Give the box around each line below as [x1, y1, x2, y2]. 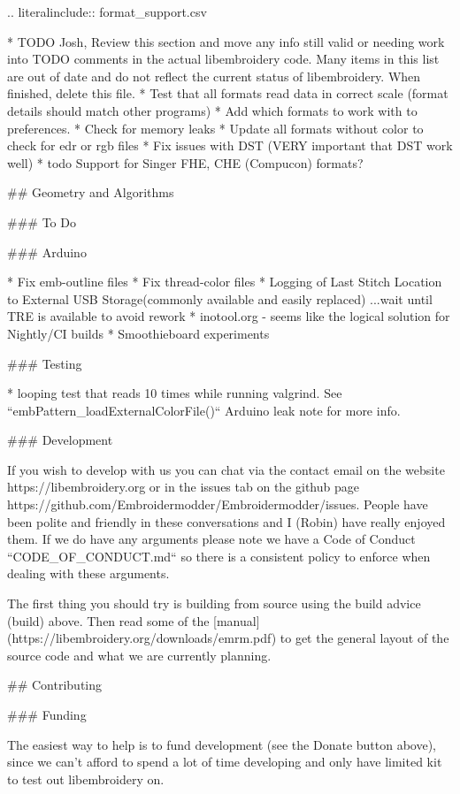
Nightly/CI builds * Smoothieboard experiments [7, 324, 270, 342]
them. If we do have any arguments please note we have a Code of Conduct [7, 530, 416, 548]
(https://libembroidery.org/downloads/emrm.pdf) [7, 629, 277, 647]
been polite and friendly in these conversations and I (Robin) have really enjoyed [7, 512, 446, 531]
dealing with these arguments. [7, 564, 170, 583]
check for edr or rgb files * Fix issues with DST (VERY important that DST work [7, 136, 453, 155]
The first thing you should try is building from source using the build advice [7, 594, 421, 613]
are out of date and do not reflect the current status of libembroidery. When [7, 66, 421, 85]
